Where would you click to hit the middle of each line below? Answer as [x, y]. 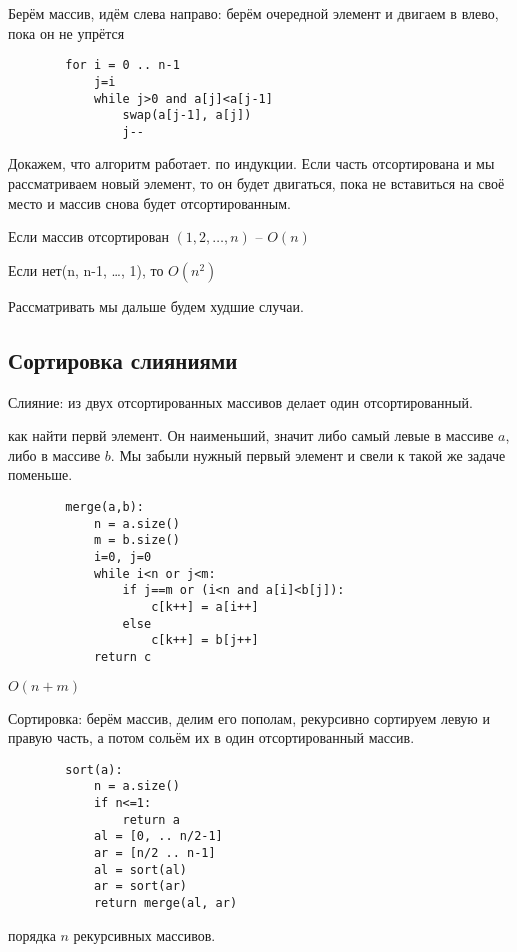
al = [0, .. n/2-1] [158, 836]
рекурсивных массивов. [144, 934]
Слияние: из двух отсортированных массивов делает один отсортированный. [240, 401]
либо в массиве [54, 454]
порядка [32, 934]
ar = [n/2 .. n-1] [154, 853]
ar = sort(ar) [140, 886]
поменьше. [40, 474]
